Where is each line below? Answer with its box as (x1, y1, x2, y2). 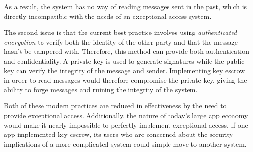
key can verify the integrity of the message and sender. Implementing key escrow (4, 65, 245, 75)
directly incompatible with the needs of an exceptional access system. (4, 11, 211, 21)
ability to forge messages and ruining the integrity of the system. (4, 84, 198, 94)
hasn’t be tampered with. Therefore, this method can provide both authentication (4, 46, 250, 56)
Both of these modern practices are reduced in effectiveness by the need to (4, 101, 227, 111)
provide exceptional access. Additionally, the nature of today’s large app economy (4, 110, 248, 120)
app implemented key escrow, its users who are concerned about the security (4, 129, 233, 139)
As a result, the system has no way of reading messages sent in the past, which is (4, 1, 247, 11)
